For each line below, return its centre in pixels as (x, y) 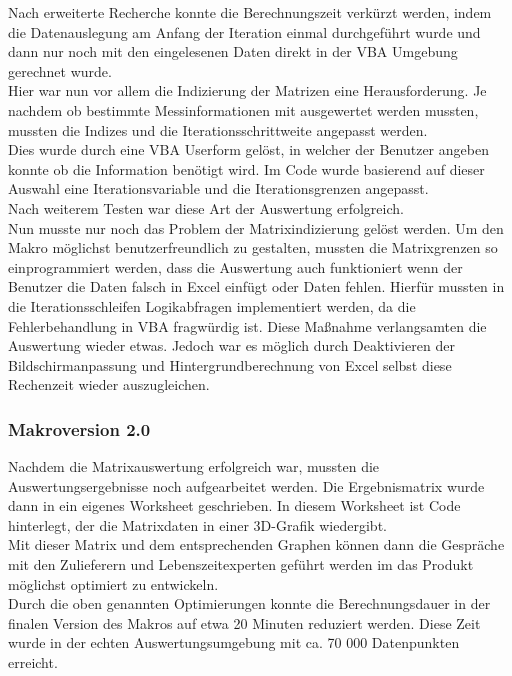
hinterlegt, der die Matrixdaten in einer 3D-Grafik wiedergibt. (197, 524)
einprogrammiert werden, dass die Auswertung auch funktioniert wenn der (235, 266)
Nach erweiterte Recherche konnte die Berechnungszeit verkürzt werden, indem (250, 12)
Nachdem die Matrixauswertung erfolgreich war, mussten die (194, 466)
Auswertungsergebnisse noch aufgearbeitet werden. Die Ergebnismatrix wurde (246, 485)
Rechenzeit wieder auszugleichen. (109, 384)
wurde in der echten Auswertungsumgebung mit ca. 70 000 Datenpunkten (234, 642)
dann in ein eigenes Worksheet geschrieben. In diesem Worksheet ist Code (234, 505)
